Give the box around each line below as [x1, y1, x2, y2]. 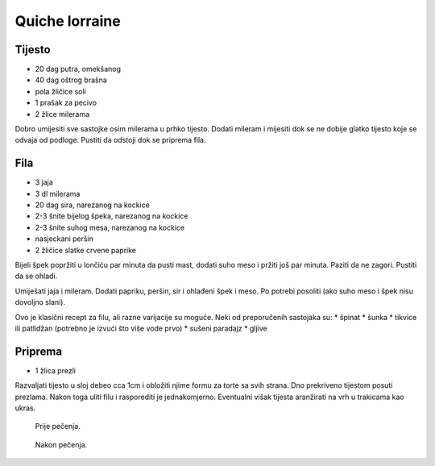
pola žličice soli [35, 86, 86, 96]
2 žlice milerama [35, 109, 90, 119]
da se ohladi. [14, 271, 58, 281]
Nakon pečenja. [35, 439, 88, 449]
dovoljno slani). [14, 297, 66, 307]
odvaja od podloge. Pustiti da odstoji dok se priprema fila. [14, 135, 206, 145]
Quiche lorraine [14, 12, 121, 30]
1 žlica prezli [35, 365, 77, 375]
